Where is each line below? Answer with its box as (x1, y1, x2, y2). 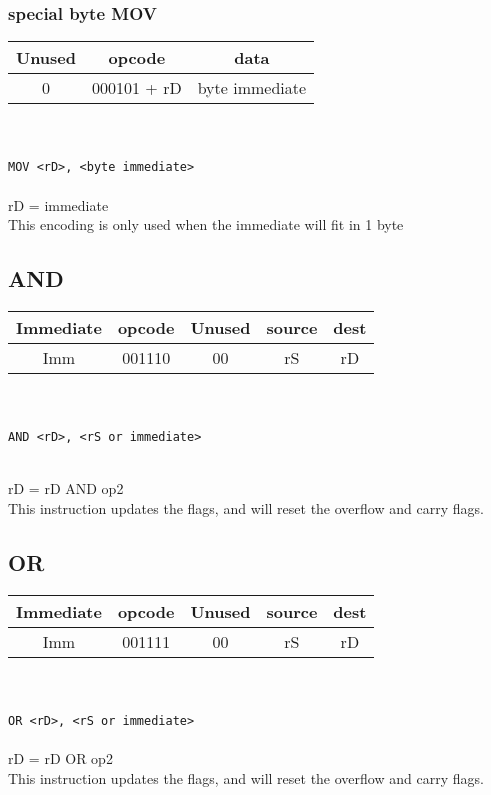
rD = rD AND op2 (8, 478, 124, 499)
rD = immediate (8, 194, 109, 215)
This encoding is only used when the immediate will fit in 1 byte (8, 214, 404, 235)
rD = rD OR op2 (8, 748, 113, 769)
